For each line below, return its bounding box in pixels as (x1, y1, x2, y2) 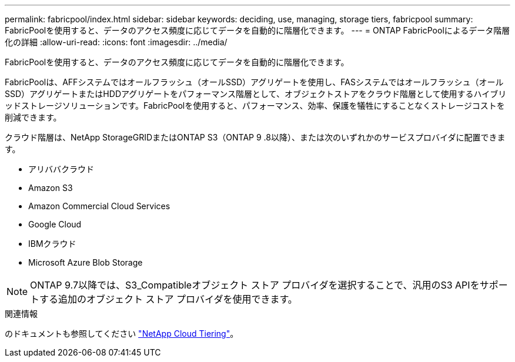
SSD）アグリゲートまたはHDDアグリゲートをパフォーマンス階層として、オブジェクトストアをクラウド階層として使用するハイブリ (5, 89, 507, 99)
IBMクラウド (28, 239, 76, 249)
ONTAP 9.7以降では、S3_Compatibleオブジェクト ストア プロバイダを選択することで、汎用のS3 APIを (30, 279, 480, 291)
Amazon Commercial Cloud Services (28, 201, 170, 211)
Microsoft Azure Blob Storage (28, 257, 143, 267)
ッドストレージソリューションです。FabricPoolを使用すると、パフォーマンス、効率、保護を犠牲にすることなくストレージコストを (5, 100, 505, 110)
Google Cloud (28, 219, 82, 229)
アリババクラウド (28, 164, 94, 174)
